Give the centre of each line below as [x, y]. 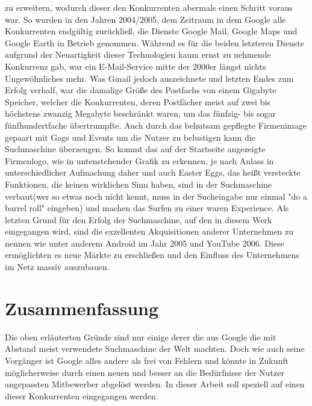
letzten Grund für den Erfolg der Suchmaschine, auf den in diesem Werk [139, 219]
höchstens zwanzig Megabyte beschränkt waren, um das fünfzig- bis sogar [141, 113]
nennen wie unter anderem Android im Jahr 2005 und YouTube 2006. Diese [145, 243]
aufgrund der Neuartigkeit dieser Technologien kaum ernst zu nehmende [138, 54]
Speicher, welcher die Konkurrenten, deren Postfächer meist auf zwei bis [138, 101]
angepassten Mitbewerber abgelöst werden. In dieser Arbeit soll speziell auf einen [155, 384]
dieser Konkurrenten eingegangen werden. [82, 395]
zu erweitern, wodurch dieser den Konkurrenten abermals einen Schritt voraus [149, 7]
